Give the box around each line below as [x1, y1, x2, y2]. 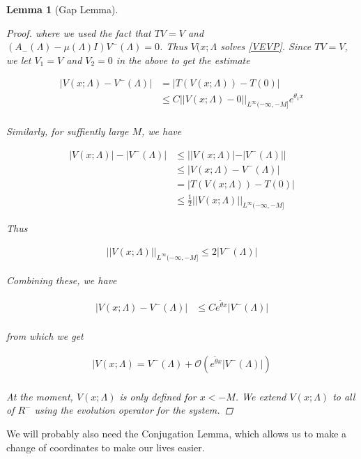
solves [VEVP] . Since [220, 39, 312, 54]
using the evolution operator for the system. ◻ [34, 403, 233, 417]
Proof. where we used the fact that [6, 25, 151, 40]
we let [6, 52, 31, 67]
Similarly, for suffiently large [6, 124, 129, 139]
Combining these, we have [6, 272, 117, 287]
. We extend [235, 389, 286, 403]
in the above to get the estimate [116, 52, 250, 67]
